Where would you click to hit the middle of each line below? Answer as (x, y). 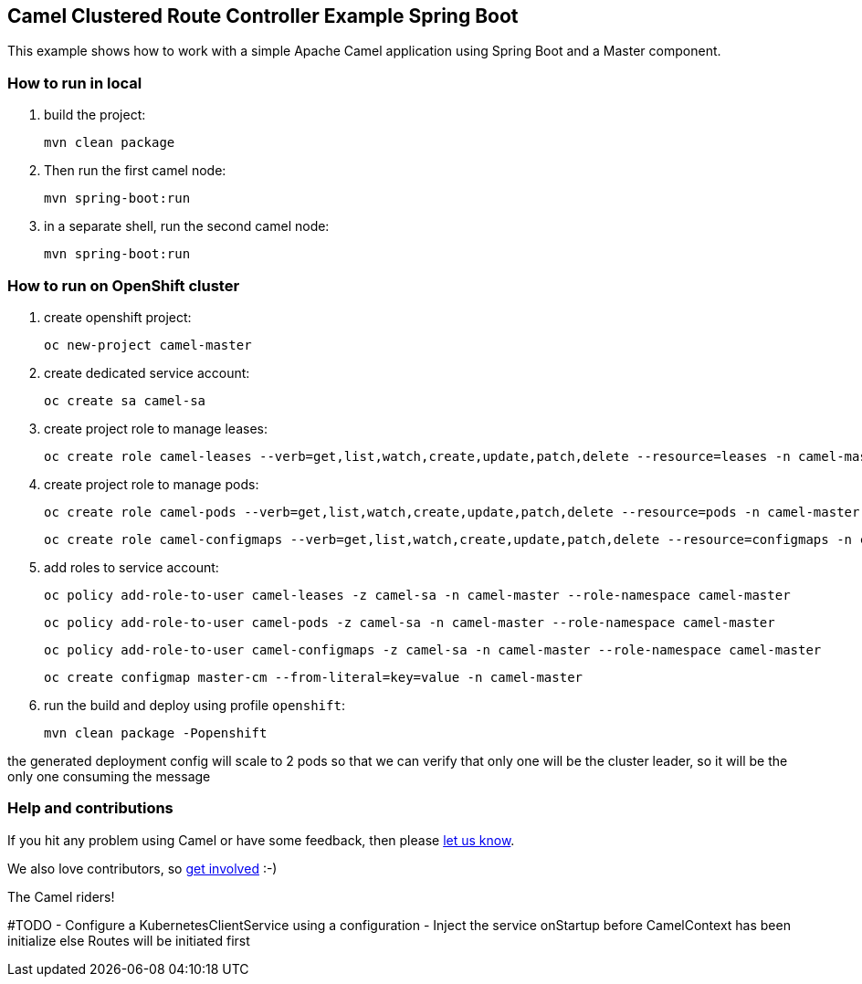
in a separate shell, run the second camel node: (187, 226)
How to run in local (75, 83)
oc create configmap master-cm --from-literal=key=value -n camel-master (314, 677)
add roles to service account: (131, 567)
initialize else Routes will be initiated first (129, 940)
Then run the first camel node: (135, 171)
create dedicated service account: (147, 372)
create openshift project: (118, 317)
